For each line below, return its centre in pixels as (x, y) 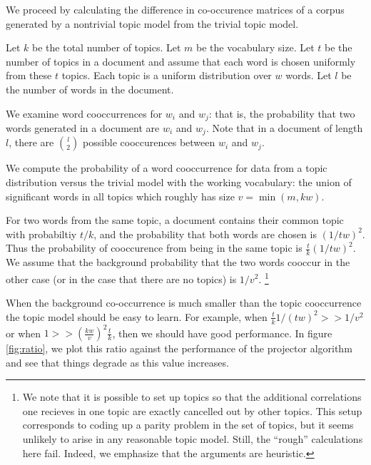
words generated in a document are (83, 128)
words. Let (309, 75)
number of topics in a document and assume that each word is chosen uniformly (181, 61)
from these (29, 75)
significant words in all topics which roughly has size (120, 196)
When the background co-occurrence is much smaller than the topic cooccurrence (184, 303)
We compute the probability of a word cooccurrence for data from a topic (167, 168)
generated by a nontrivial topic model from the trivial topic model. (152, 23)
